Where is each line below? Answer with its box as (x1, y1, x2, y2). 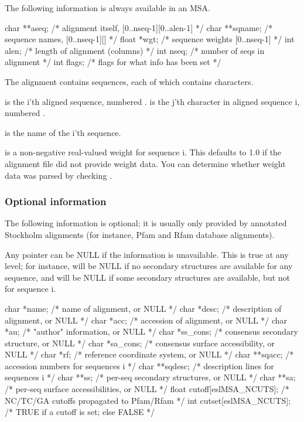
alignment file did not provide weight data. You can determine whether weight (5, 157, 286, 169)
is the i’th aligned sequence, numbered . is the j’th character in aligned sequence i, (5, 95, 300, 107)
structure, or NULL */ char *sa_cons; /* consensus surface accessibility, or (5, 336, 275, 349)
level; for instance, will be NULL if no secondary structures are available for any (5, 260, 293, 272)
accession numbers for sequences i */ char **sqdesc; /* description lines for (5, 359, 274, 372)
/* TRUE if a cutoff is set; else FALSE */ (5, 406, 155, 418)
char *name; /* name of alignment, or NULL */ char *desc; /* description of (5, 302, 282, 314)
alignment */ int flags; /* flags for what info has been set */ (5, 56, 221, 68)
